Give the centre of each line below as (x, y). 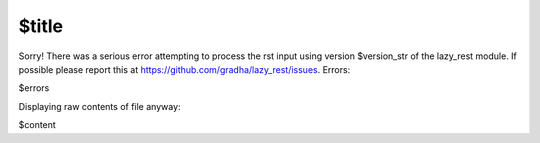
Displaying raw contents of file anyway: (99, 106)
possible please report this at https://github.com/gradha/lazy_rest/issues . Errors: (184, 69)
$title (41, 26)
